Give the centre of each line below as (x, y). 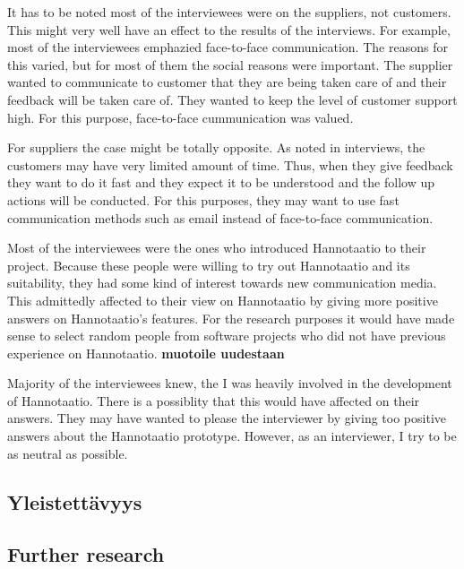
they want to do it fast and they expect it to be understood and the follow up (221, 182)
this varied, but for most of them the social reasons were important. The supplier (230, 64)
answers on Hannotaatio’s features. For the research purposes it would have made (231, 318)
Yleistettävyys (75, 501)
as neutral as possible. (68, 453)
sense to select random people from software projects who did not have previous (227, 336)
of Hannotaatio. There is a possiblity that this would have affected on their (214, 400)
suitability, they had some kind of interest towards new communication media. (222, 283)
